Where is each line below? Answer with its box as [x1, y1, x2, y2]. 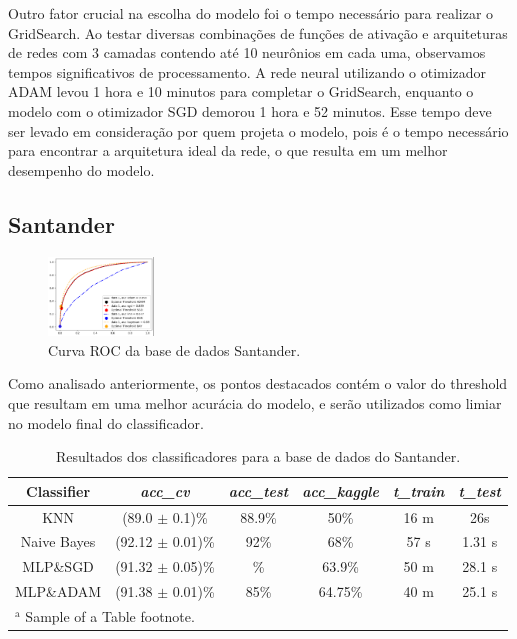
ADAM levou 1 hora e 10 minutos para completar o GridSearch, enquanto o [8, 81, 474, 102]
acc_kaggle [302, 480, 379, 501]
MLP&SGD [22, 556, 94, 577]
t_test [458, 480, 501, 501]
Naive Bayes [20, 531, 96, 552]
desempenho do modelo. [8, 159, 155, 180]
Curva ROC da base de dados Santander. [48, 339, 301, 360]
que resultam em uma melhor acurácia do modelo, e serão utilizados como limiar [8, 392, 502, 413]
